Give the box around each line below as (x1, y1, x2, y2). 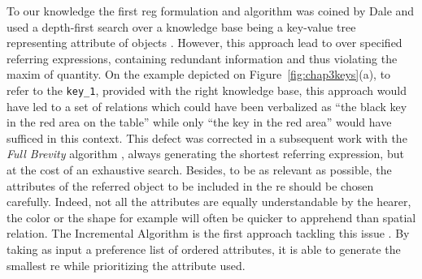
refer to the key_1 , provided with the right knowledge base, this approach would (7, 81, 407, 98)
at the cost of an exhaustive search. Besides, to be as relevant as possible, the (7, 161, 392, 178)
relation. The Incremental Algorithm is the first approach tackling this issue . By (7, 225, 410, 242)
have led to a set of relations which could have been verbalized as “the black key (7, 97, 407, 114)
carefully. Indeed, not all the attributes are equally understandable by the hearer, (7, 193, 411, 210)
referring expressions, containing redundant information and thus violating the (7, 49, 398, 67)
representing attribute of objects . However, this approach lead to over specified (7, 34, 402, 51)
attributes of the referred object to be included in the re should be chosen (7, 177, 374, 194)
